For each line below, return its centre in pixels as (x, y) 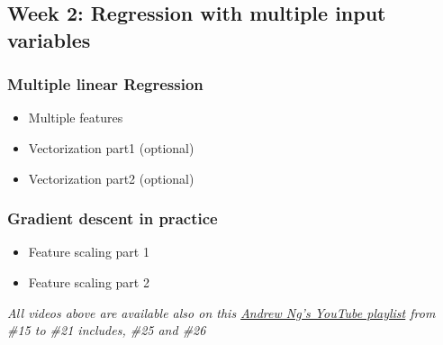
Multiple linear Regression (105, 84)
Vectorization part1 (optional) (111, 147)
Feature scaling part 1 (89, 252)
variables (49, 39)
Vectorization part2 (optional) (111, 178)
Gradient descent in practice (113, 218)
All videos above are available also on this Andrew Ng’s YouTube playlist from (221, 312)
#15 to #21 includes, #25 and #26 (107, 330)
